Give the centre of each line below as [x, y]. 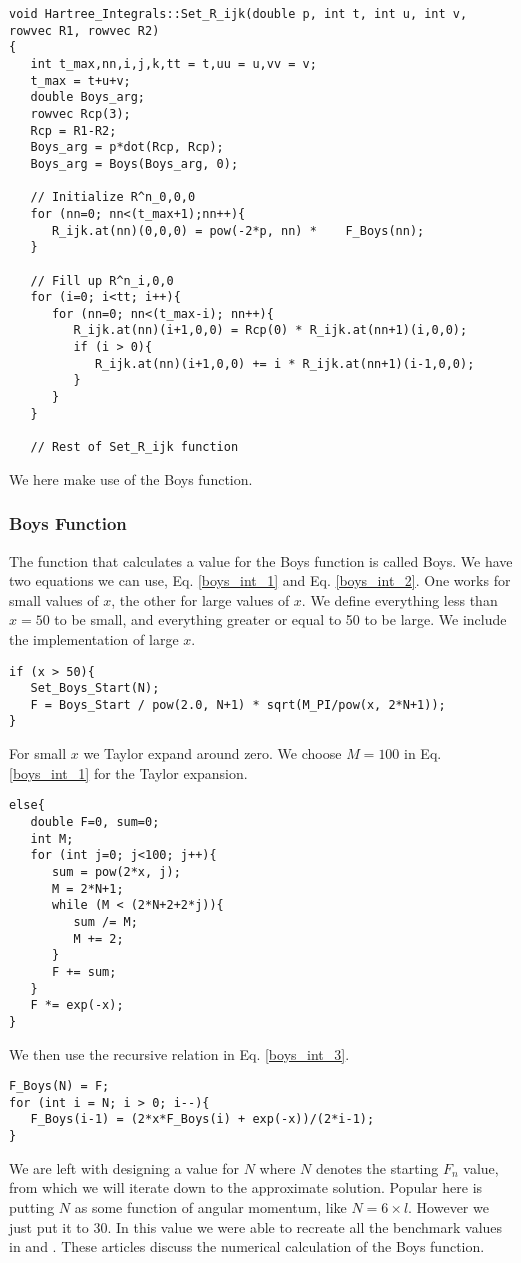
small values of [54, 599]
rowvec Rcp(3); [80, 113]
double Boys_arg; [88, 97]
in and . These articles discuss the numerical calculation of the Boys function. [247, 1246]
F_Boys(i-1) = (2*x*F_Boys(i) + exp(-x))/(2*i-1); [202, 1119]
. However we [448, 1206]
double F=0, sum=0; [95, 821]
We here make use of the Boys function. [131, 478]
